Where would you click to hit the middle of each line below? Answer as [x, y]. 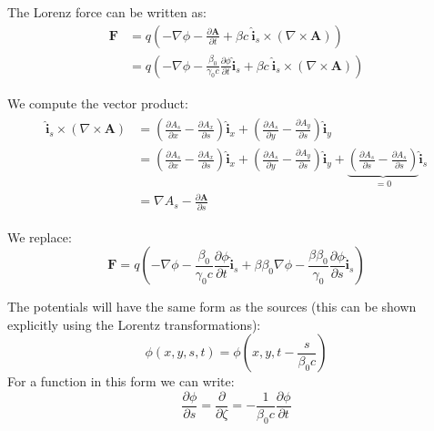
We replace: [40, 236]
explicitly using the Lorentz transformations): [134, 324]
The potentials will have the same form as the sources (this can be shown [212, 307]
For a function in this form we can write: [121, 381]
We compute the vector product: [98, 103]
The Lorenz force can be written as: [107, 12]
